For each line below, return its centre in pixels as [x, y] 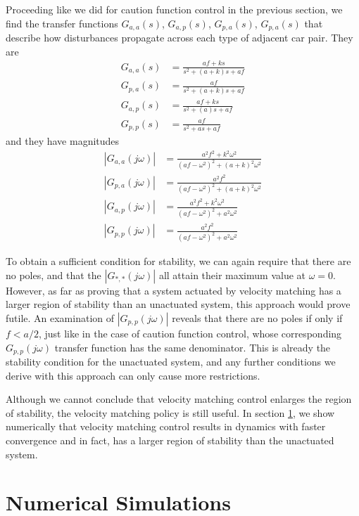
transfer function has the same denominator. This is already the [193, 347]
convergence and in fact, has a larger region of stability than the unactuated [170, 440]
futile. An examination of [60, 318]
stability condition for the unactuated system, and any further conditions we [171, 362]
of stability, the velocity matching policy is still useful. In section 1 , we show [170, 412]
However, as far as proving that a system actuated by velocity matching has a [174, 290]
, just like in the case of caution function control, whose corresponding [190, 333]
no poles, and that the [53, 275]
